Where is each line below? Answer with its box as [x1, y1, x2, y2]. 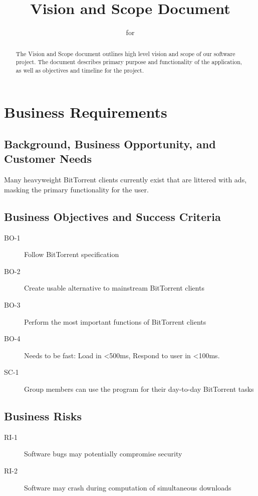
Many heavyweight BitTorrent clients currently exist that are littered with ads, [4, 174, 247, 185]
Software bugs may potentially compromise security [24, 448, 182, 459]
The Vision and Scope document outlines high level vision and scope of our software [16, 49, 235, 58]
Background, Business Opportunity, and [4, 136, 216, 152]
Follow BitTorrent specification [24, 249, 119, 260]
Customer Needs [4, 151, 92, 166]
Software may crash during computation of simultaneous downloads [24, 482, 231, 492]
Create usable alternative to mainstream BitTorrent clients [24, 283, 204, 293]
